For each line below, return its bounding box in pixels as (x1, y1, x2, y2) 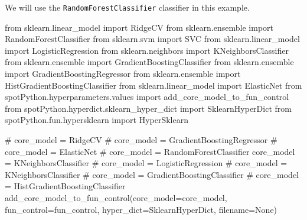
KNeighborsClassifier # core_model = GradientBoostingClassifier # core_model (5, 168, 299, 180)
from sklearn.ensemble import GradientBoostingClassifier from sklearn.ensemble (5, 56, 294, 68)
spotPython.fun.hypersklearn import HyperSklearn (5, 114, 188, 126)
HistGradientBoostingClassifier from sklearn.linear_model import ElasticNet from (5, 79, 302, 91)
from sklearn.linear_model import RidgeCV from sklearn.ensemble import (5, 21, 273, 33)
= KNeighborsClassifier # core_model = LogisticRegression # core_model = (5, 157, 288, 169)
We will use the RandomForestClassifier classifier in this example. (5, 1, 250, 13)
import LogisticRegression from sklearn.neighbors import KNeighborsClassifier (5, 44, 289, 56)
